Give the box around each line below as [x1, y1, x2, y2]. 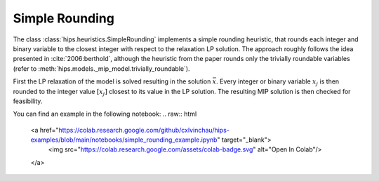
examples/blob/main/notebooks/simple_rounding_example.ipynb [30, 135, 218, 144]
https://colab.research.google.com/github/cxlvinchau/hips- [58, 126, 230, 134]
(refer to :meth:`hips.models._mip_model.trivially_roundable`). [13, 64, 190, 73]
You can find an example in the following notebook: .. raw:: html [13, 109, 197, 119]
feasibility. [13, 97, 43, 105]
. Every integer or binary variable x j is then [216, 77, 340, 87]
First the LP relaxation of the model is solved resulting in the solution [13, 77, 211, 86]
